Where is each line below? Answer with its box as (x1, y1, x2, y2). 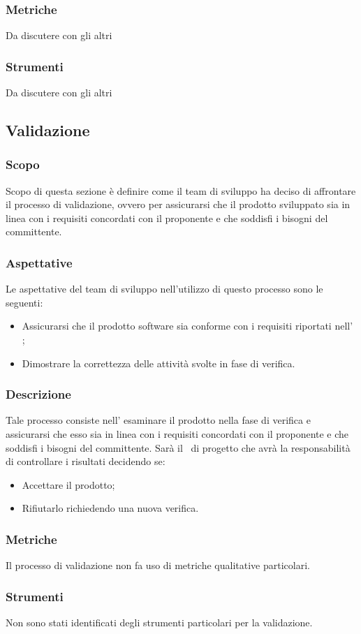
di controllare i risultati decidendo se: (6, 454, 165, 469)
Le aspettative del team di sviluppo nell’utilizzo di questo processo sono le (6, 281, 323, 296)
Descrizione (6, 385, 71, 403)
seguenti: (6, 295, 43, 309)
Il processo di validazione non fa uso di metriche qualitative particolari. (6, 558, 310, 573)
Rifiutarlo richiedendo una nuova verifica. (22, 501, 199, 515)
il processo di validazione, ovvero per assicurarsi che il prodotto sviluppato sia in (6, 197, 351, 212)
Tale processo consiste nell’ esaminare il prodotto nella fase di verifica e (6, 413, 311, 427)
